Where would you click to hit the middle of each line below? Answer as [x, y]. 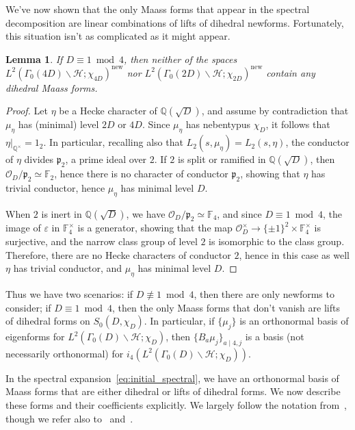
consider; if [28, 307]
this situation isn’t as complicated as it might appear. [118, 36]
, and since [239, 213]
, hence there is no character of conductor [141, 174]
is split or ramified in [222, 159]
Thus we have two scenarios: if [69, 294]
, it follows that [298, 124]
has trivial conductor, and [68, 268]
